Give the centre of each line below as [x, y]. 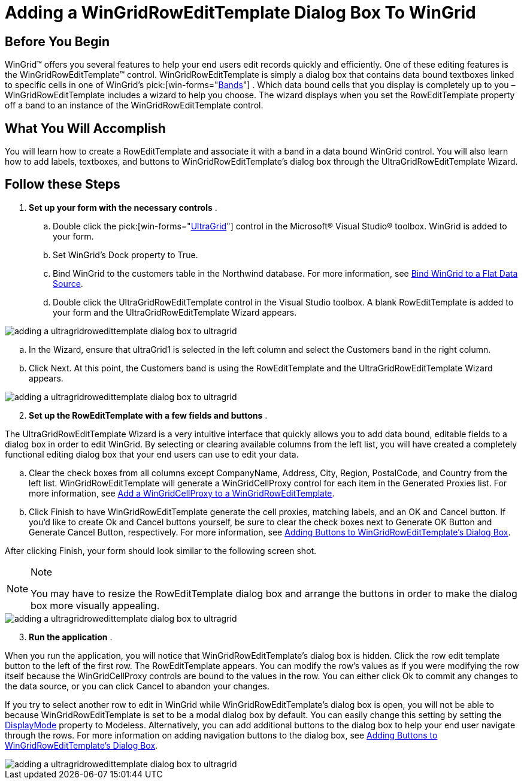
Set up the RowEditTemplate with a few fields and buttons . [148, 415]
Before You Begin [57, 41]
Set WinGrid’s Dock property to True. [125, 255]
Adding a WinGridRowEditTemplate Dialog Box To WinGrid [240, 13]
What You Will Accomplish [85, 128]
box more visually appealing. [95, 605]
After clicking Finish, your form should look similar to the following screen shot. [161, 550]
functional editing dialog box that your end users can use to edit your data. [152, 454]
